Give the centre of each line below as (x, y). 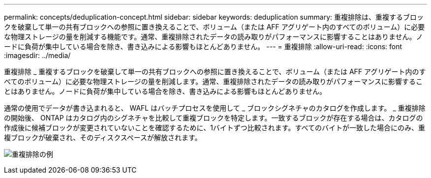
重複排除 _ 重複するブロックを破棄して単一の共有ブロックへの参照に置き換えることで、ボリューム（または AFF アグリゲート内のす (215, 72)
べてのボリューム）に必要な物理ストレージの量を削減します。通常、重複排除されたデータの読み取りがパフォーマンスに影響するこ (214, 81)
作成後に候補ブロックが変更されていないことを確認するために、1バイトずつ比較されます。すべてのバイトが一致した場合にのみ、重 (215, 128)
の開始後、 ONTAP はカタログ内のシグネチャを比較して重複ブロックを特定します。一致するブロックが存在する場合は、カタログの (214, 118)
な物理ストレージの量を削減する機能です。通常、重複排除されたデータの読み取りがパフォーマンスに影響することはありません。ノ (214, 37)
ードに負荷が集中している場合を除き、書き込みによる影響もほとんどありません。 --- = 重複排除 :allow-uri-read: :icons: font (203, 46)
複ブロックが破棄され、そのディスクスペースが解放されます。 (103, 137)
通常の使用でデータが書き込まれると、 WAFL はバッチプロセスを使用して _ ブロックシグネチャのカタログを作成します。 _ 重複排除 (215, 108)
